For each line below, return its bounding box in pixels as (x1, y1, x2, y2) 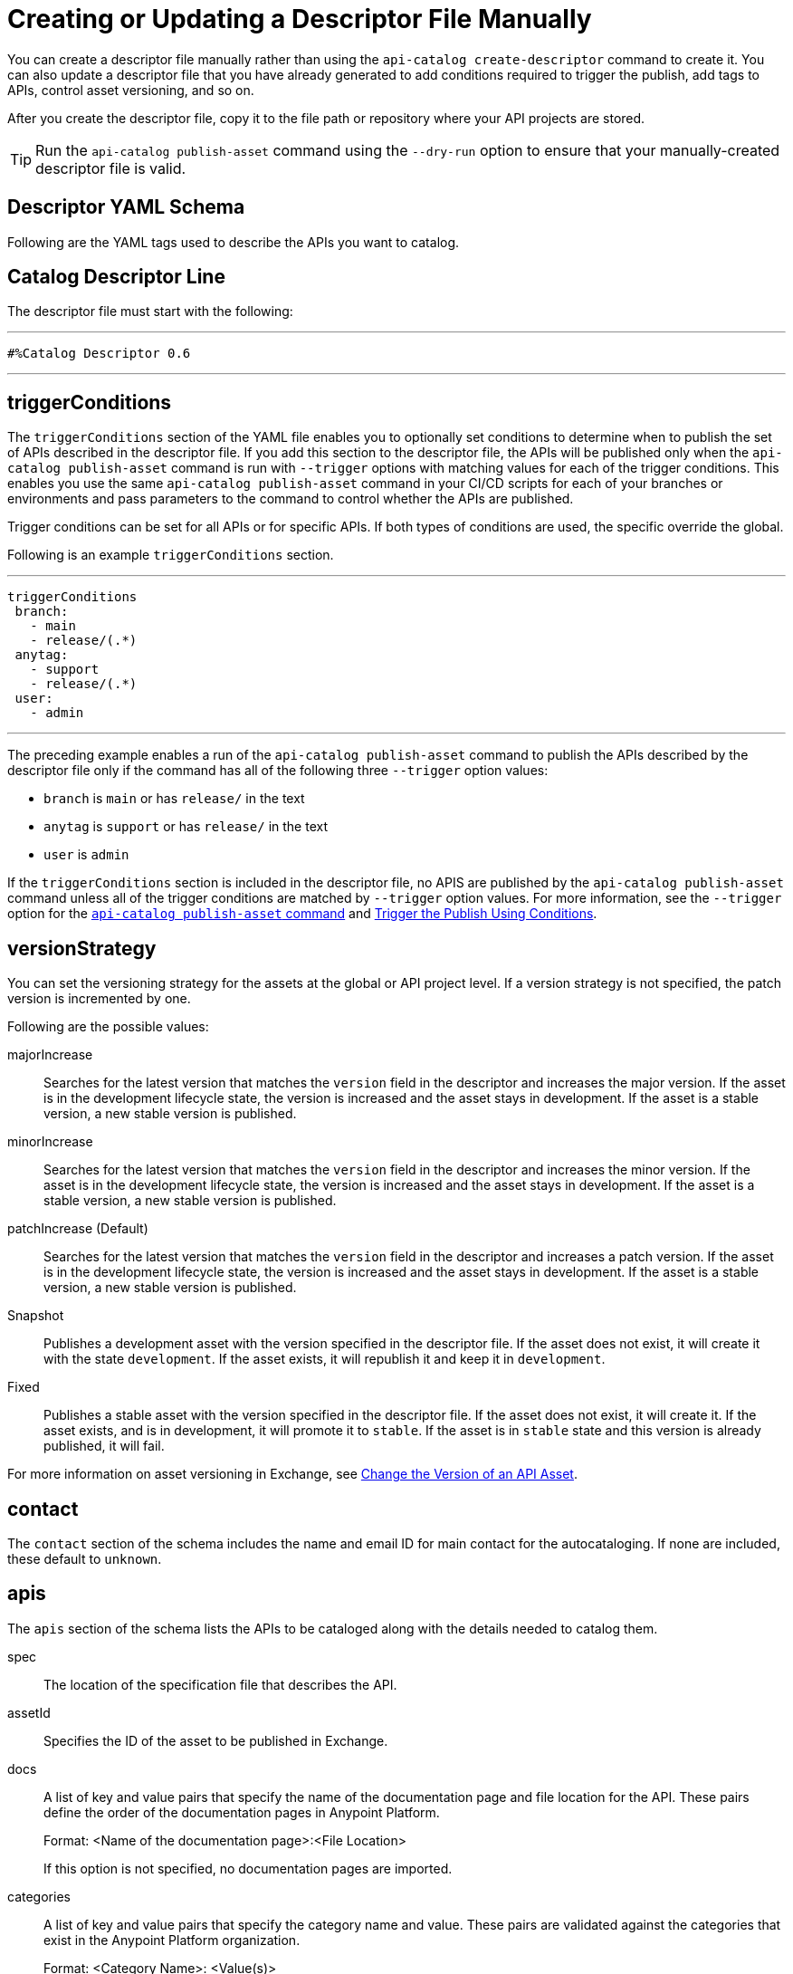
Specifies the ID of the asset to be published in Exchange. (43, 1732, 388, 1749)
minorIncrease (7, 1134, 93, 1150)
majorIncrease (7, 1047, 93, 1063)
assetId (7, 1704, 51, 1720)
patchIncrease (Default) (7, 1221, 148, 1237)
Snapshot (7, 1308, 64, 1324)
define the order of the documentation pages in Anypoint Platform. (43, 1804, 440, 1820)
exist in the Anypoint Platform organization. (43, 1931, 301, 1948)
